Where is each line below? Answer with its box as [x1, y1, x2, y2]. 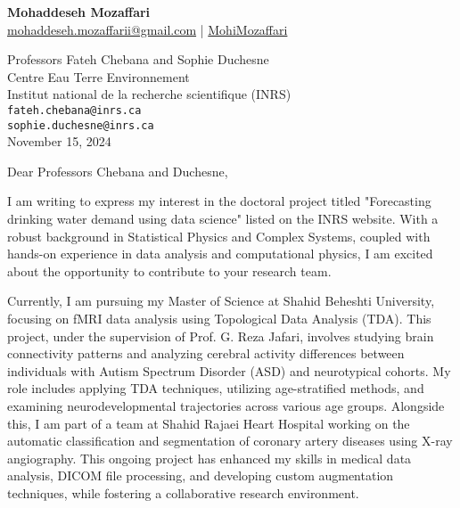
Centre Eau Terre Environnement [7, 67, 190, 86]
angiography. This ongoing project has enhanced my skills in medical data [7, 448, 412, 467]
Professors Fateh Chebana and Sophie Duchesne [7, 50, 269, 69]
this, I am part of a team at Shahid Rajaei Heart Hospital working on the [7, 414, 410, 432]
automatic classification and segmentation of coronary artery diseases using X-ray [7, 431, 453, 450]
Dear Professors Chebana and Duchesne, [7, 161, 228, 180]
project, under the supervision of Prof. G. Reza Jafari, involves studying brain [7, 326, 434, 345]
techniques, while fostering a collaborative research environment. [7, 483, 359, 502]
